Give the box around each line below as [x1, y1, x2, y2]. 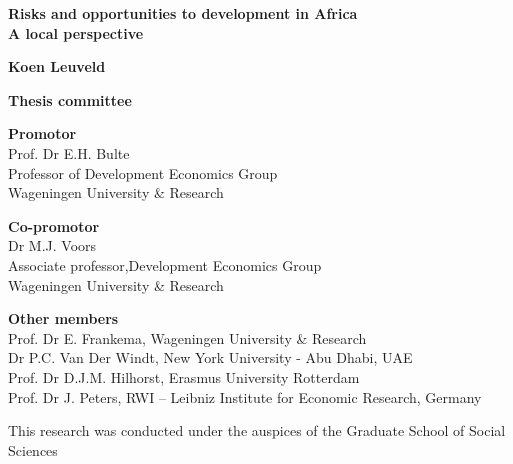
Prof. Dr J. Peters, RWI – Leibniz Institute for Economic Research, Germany [8, 386, 482, 407]
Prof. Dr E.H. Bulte [8, 142, 130, 163]
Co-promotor [8, 215, 100, 236]
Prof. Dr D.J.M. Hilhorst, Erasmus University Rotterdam [8, 366, 360, 387]
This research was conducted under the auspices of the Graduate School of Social [8, 420, 506, 441]
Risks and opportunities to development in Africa [8, 3, 358, 23]
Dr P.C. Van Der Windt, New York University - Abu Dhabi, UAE [8, 347, 413, 368]
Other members [8, 308, 119, 329]
